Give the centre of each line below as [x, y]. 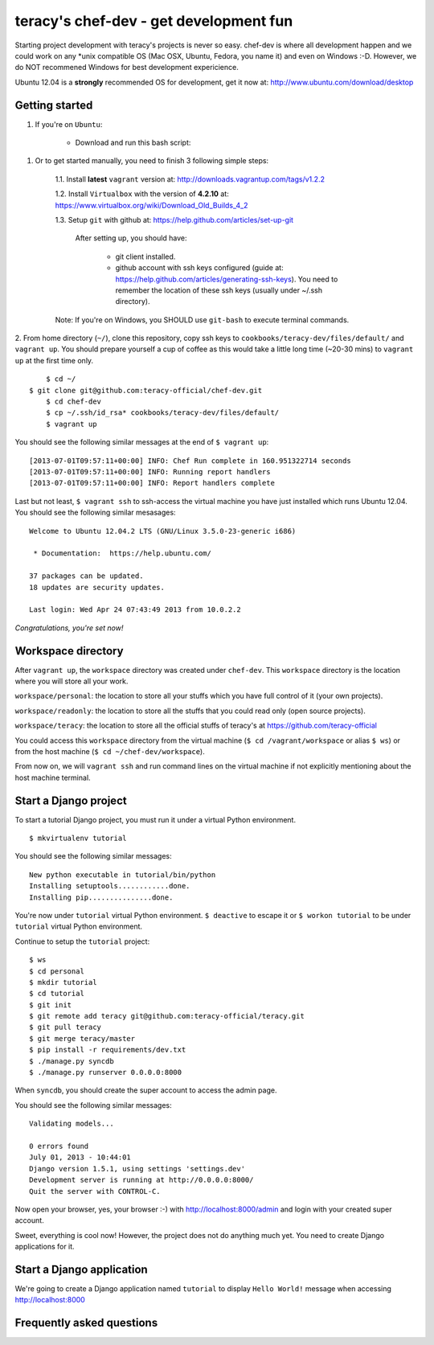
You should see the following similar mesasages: [95, 513]
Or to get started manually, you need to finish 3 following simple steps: [152, 161]
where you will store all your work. [72, 681]
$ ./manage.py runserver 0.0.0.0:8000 [106, 1072]
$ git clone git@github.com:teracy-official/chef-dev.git [146, 390]
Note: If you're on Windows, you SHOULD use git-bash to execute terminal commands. [202, 320]
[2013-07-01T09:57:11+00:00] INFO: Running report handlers [150, 472]
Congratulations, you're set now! [69, 628]
